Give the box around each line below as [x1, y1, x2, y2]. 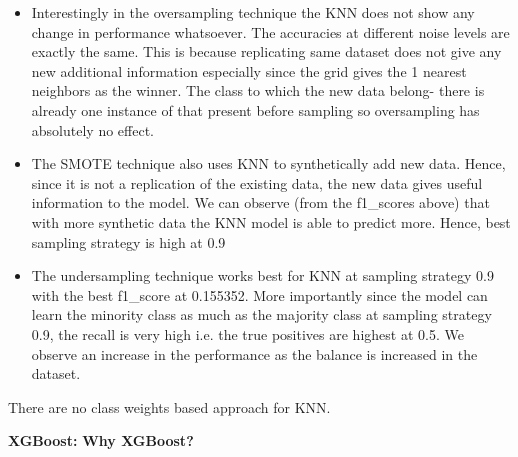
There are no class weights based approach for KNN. [8, 396, 331, 417]
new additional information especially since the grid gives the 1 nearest [31, 60, 467, 81]
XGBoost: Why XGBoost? [8, 430, 194, 451]
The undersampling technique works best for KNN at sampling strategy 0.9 [31, 265, 494, 286]
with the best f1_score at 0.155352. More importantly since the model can [31, 284, 488, 305]
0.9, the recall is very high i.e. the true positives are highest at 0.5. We [31, 323, 464, 344]
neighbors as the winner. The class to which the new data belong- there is [31, 80, 485, 101]
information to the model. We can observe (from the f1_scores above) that [31, 192, 490, 213]
